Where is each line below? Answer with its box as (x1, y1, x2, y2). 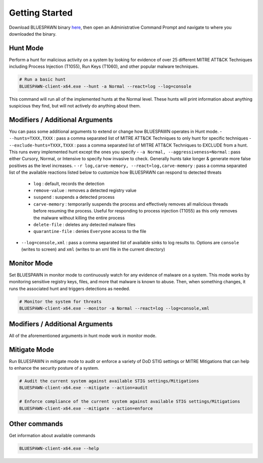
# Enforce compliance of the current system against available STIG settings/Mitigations (19, 399, 241, 404)
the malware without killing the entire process (33, 215, 125, 221)
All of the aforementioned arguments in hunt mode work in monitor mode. (9, 333, 157, 338)
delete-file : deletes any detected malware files (33, 221, 136, 227)
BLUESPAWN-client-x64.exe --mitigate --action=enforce (19, 405, 153, 411)
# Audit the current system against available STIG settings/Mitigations (19, 378, 199, 383)
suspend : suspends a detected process (33, 194, 115, 200)
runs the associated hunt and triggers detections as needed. (9, 286, 131, 292)
